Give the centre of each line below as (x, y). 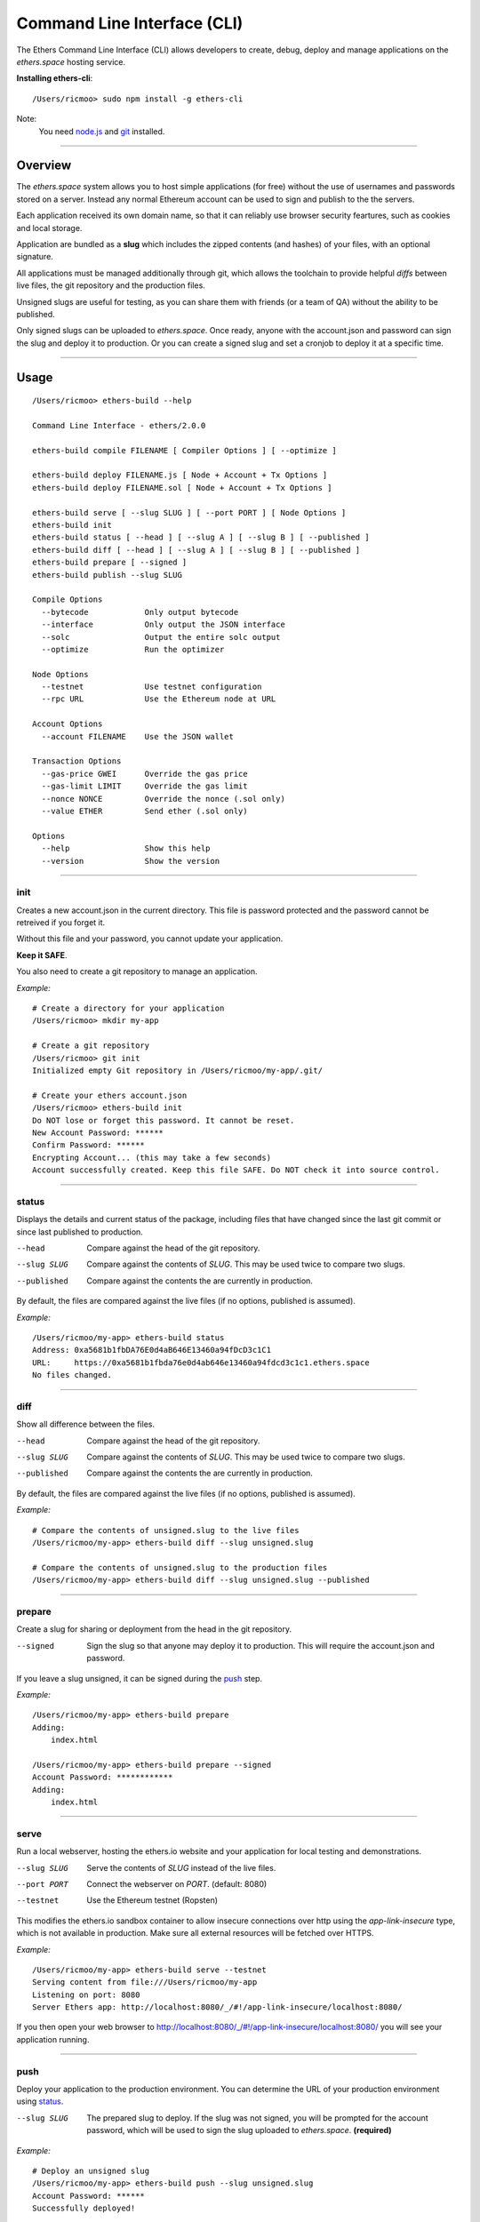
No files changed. (72, 1375)
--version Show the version (131, 861)
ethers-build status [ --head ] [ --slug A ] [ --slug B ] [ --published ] (201, 537)
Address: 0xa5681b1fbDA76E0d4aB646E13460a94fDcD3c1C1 (152, 1350)
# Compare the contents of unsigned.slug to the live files (166, 1530)
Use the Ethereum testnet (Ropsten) (152, 1900)
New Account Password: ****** (98, 1132)
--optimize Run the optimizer (133, 649)
